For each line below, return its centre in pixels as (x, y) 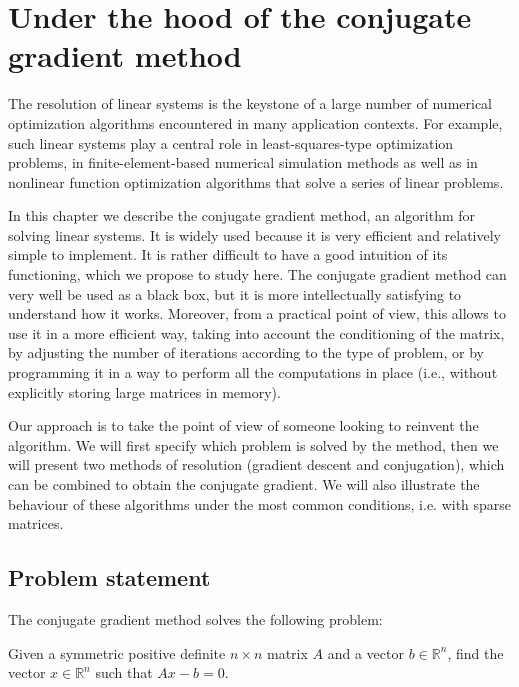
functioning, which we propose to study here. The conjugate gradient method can (257, 274)
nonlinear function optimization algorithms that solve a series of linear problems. (256, 181)
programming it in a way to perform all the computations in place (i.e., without (253, 372)
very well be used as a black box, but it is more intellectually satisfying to (235, 293)
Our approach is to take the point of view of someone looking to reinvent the (243, 425)
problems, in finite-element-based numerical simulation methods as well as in (243, 162)
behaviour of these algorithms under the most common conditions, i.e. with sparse (260, 503)
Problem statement (109, 577)
